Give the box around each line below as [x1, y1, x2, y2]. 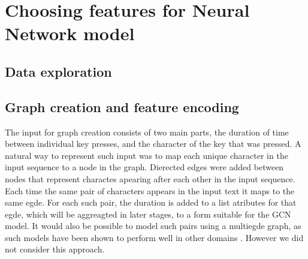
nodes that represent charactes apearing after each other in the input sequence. [5, 172, 295, 185]
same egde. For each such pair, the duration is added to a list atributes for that [5, 196, 297, 209]
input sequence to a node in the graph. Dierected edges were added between [5, 161, 284, 173]
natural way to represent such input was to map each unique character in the [5, 149, 288, 161]
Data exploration [5, 62, 112, 80]
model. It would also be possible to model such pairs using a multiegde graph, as [5, 219, 301, 232]
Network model [5, 21, 135, 46]
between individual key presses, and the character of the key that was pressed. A [5, 137, 301, 150]
